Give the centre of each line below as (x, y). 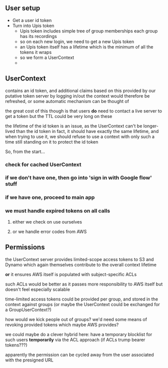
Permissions (25, 247)
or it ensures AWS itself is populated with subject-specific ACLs (71, 274)
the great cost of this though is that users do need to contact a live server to (84, 111)
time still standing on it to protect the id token (52, 141)
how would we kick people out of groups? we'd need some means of (76, 319)
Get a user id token (32, 20)
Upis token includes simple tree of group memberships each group (89, 31)
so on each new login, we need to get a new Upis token (77, 41)
